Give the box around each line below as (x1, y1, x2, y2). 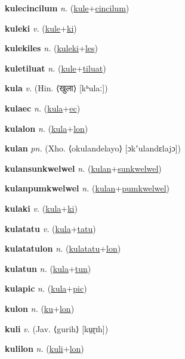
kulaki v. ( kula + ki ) (5, 202, 78, 214)
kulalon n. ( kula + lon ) (5, 122, 88, 134)
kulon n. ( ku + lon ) (5, 302, 75, 314)
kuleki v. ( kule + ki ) (5, 21, 77, 34)
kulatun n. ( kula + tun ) (5, 262, 91, 274)
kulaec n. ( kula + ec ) (5, 101, 81, 114)
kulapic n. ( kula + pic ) (5, 282, 87, 295)
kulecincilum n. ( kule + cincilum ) (5, 2, 129, 14)
